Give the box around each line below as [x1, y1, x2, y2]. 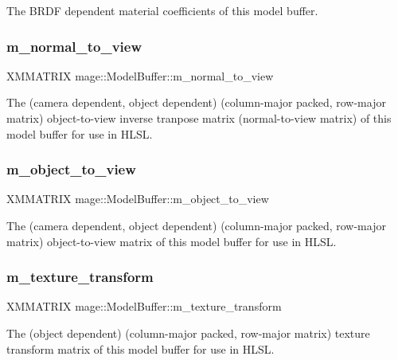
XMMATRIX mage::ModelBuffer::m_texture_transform [6, 298, 282, 315]
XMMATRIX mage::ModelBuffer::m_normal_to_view [6, 67, 274, 84]
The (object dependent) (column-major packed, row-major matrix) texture [6, 325, 370, 341]
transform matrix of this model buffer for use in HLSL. [6, 340, 275, 357]
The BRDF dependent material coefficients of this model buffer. [6, 2, 318, 18]
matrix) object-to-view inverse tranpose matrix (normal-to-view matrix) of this [6, 110, 392, 126]
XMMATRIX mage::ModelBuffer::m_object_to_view [6, 190, 269, 207]
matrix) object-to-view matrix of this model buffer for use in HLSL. [6, 233, 337, 249]
